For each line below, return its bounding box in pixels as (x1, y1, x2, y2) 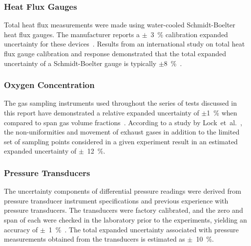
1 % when (207, 108, 237, 117)
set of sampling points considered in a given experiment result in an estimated (4, 136, 238, 146)
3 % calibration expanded (150, 29, 228, 39)
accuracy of (4, 224, 38, 234)
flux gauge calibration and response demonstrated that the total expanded (4, 48, 226, 58)
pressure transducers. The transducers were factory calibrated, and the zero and (4, 205, 243, 215)
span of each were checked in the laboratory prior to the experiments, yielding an (4, 214, 247, 224)
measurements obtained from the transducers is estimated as (4, 234, 185, 244)
